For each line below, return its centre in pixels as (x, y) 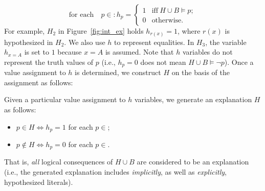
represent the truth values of (49, 62)
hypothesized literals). (39, 182)
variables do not (207, 52)
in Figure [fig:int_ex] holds (101, 31)
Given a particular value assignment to (65, 99)
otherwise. (168, 21)
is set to (37, 52)
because (70, 52)
